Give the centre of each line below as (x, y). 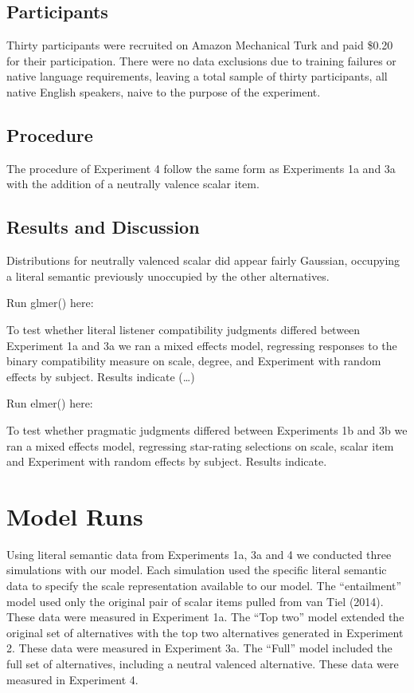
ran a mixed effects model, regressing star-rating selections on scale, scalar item (200, 445)
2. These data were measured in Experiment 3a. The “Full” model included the (199, 648)
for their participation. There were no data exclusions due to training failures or (201, 60)
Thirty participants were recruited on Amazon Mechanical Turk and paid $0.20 (200, 45)
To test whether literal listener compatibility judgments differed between (184, 329)
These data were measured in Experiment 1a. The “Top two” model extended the (205, 617)
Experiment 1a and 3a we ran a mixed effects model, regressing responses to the (202, 345)
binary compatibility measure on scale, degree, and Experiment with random (194, 361)
